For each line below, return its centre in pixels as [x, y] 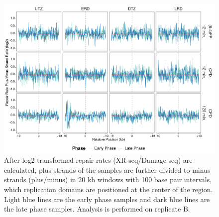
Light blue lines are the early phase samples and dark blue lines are [107, 199]
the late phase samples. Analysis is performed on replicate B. [97, 209]
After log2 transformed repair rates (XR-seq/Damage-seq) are [98, 160]
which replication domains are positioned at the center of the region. [109, 189]
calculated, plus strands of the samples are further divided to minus [107, 169]
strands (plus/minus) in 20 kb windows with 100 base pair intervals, [108, 179]
